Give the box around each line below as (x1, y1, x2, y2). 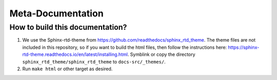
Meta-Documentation (9, 8, 104, 19)
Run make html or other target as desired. (22, 66, 113, 72)
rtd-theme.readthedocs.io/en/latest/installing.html (22, 51, 128, 57)
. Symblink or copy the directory (127, 51, 195, 57)
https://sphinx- (228, 44, 260, 50)
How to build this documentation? (9, 23, 127, 32)
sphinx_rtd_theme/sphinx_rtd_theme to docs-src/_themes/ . (22, 58, 166, 65)
